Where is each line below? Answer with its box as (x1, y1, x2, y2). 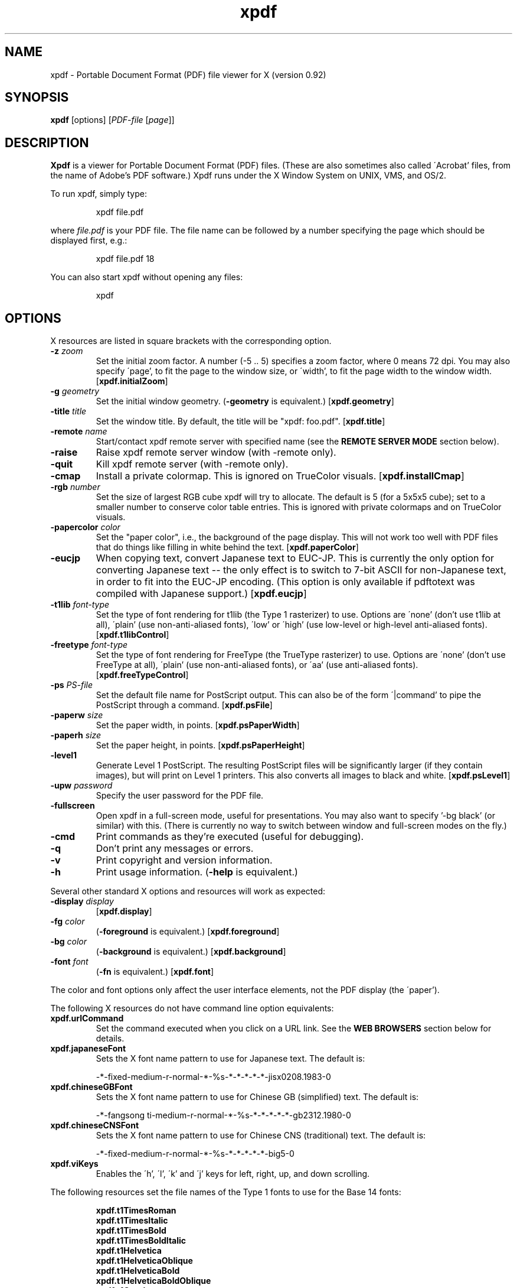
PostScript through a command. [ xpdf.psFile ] (96, 700, 273, 710)
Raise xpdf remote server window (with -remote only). (96, 446, 336, 459)
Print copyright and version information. (96, 854, 273, 867)
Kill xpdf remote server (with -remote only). (96, 458, 289, 471)
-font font (50, 956, 89, 967)
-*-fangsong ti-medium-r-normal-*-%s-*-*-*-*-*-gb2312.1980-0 (96, 1110, 351, 1121)
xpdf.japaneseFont (50, 1043, 126, 1054)
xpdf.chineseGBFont (50, 1082, 133, 1092)
